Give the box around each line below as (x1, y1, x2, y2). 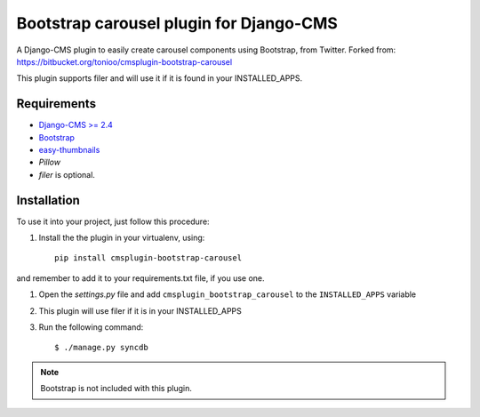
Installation (16, 192, 80, 208)
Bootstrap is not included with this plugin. (40, 383, 193, 394)
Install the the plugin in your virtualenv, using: (38, 232, 205, 244)
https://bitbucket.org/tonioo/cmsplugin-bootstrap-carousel (16, 56, 233, 67)
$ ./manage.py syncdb (54, 342, 148, 353)
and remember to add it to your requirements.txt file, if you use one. (16, 272, 266, 284)
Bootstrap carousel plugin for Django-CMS (16, 13, 338, 33)
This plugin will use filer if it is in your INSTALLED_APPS (38, 305, 242, 316)
